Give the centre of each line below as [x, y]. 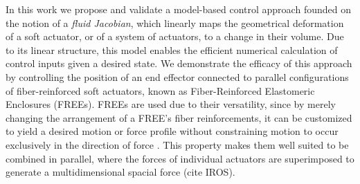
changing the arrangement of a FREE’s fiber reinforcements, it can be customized [179, 117]
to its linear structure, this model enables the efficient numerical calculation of [172, 49]
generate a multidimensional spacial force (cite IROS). [120, 172]
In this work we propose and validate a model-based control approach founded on [178, 9]
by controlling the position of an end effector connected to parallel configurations [177, 76]
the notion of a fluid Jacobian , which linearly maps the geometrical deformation [175, 22]
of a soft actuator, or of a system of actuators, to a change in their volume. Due [175, 36]
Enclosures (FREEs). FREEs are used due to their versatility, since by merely [171, 104]
